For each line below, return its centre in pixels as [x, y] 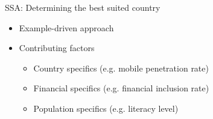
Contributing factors [57, 48]
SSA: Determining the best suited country [83, 7]
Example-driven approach [66, 27]
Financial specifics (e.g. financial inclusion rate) [121, 88]
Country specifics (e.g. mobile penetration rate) [121, 68]
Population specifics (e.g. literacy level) [106, 108]
